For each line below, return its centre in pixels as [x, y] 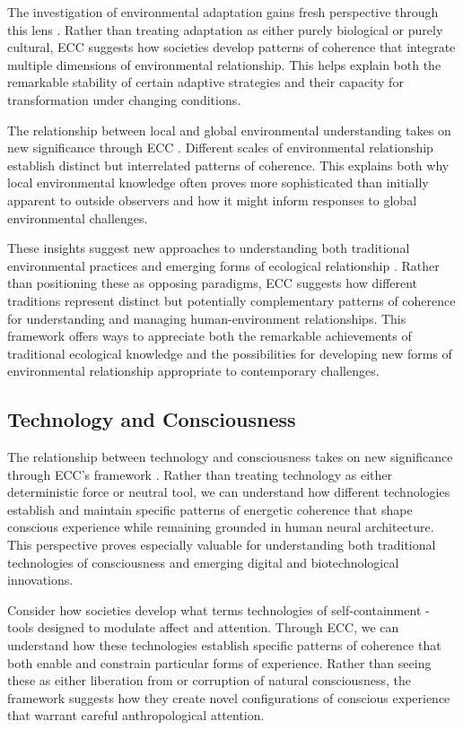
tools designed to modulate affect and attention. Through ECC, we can [203, 627]
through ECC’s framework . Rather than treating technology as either [200, 474]
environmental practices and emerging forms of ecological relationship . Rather [223, 265]
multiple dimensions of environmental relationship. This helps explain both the [224, 64]
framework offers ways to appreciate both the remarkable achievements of [210, 336]
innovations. [40, 580]
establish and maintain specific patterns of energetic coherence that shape [210, 509]
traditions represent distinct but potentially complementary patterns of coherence [231, 300]
